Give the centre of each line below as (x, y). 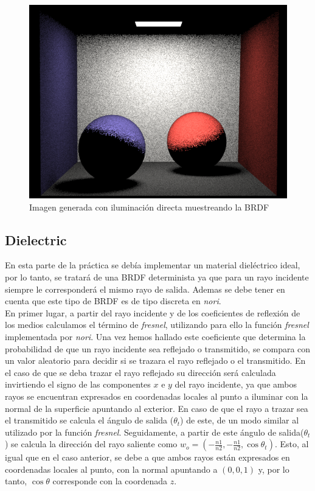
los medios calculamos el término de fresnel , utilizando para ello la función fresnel (157, 325)
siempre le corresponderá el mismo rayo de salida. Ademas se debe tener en (145, 289)
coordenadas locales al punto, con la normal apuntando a (111, 469)
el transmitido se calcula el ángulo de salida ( (89, 420)
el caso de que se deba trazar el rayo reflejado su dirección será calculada (140, 372)
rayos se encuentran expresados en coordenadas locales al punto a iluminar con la (157, 396)
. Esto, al (292, 444)
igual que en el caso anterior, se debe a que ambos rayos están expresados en (147, 457)
